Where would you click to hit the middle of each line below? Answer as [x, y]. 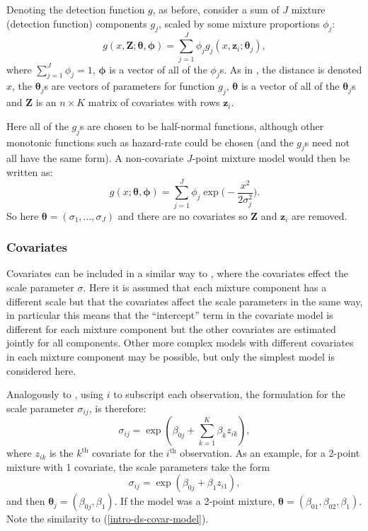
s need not [327, 142]
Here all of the [38, 126]
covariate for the [128, 453]
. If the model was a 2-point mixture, [195, 501]
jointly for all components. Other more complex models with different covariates [180, 343]
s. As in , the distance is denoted [291, 69]
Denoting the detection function [76, 9]
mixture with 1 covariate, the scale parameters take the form [138, 466]
